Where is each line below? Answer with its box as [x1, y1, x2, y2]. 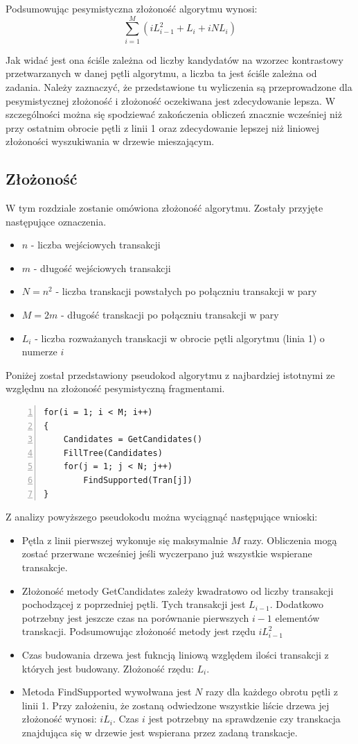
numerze [21, 344, 57, 359]
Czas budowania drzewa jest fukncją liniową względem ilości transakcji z [21, 647, 329, 661]
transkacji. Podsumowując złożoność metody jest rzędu [21, 624, 256, 639]
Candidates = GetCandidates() [63, 434, 203, 445]
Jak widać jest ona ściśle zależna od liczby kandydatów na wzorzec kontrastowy [6, 52, 343, 67]
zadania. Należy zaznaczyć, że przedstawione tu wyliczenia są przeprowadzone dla [6, 79, 352, 94]
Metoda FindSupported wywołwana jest [21, 684, 192, 699]
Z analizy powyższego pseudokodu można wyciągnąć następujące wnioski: [6, 509, 318, 524]
